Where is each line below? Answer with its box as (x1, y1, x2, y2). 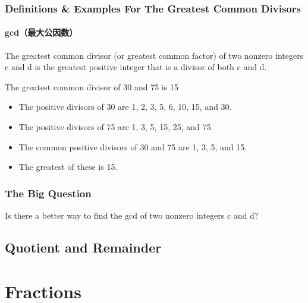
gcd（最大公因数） (5, 26, 78, 39)
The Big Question (5, 185, 92, 200)
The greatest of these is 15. (18, 160, 118, 173)
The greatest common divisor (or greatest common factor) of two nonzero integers (5, 49, 304, 61)
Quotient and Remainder (5, 238, 162, 256)
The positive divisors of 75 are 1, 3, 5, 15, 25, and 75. (18, 121, 213, 133)
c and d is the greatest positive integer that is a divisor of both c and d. (5, 61, 267, 73)
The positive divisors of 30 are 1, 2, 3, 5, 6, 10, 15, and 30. (18, 100, 232, 113)
